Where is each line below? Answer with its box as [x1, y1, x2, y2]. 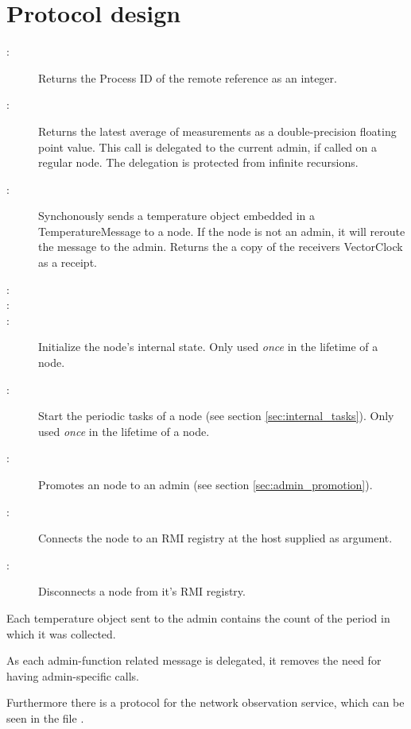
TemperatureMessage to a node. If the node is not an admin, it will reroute [38, 222, 405, 239]
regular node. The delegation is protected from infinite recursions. [38, 154, 359, 171]
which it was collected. [6, 625, 116, 642]
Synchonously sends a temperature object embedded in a [38, 207, 315, 224]
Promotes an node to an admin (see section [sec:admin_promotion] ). [38, 476, 373, 492]
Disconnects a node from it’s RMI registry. [38, 583, 246, 600]
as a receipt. [38, 254, 97, 271]
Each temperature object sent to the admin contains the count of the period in [6, 609, 390, 626]
